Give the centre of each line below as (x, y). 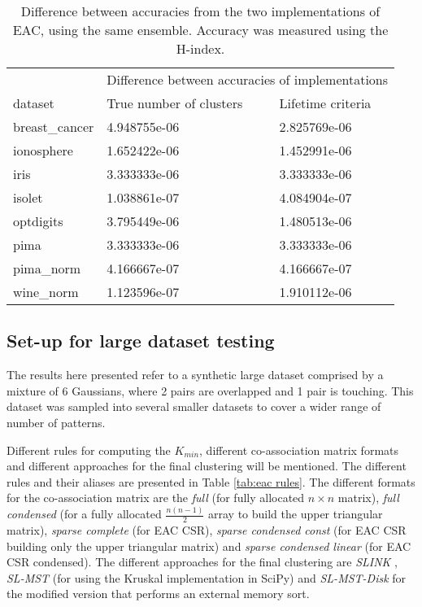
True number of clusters (175, 103)
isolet (28, 197)
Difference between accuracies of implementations (248, 79)
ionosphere (43, 150)
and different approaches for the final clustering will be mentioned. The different (207, 466)
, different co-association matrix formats (299, 450)
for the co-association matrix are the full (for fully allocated (156, 498)
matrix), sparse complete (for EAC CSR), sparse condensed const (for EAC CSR (207, 530)
